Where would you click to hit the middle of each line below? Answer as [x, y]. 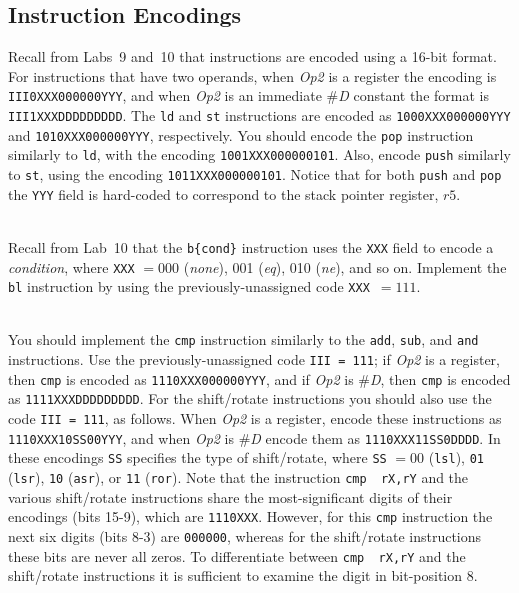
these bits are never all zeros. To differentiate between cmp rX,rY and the [237, 555]
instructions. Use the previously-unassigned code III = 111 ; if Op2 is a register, [254, 359]
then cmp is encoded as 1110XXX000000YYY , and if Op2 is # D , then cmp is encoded [259, 378]
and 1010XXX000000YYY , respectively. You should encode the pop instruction [241, 134]
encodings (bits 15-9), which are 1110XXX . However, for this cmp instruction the [250, 516]
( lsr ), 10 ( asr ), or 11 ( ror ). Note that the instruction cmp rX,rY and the [238, 477]
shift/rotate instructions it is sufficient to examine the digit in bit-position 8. [243, 575]
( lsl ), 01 [456, 457]
